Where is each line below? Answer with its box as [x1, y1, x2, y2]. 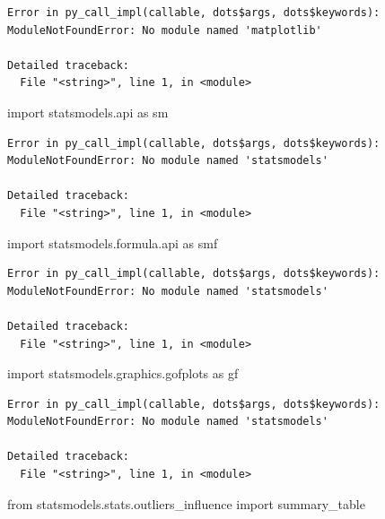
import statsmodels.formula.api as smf [7, 233, 218, 252]
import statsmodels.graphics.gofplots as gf [7, 364, 239, 383]
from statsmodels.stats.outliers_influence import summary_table [7, 494, 365, 513]
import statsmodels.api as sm [7, 102, 169, 121]
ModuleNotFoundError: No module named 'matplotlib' [7, 23, 322, 37]
